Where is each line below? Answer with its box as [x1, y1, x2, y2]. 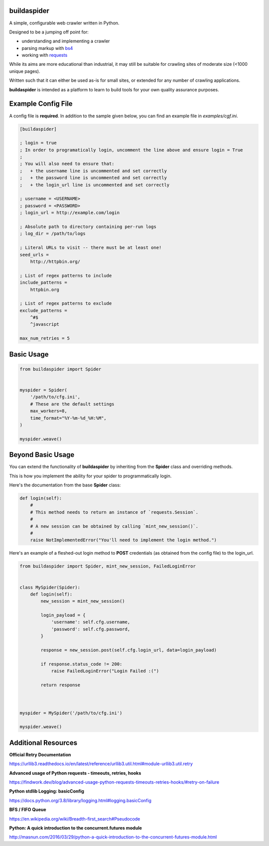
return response [40, 682, 81, 688]
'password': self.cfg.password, [51, 626, 131, 632]
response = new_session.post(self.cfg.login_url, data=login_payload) [40, 647, 217, 653]
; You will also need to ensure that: [19, 161, 115, 167]
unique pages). [9, 68, 40, 74]
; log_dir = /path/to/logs [19, 231, 86, 236]
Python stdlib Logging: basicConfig [9, 788, 85, 794]
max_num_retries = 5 [19, 336, 70, 341]
